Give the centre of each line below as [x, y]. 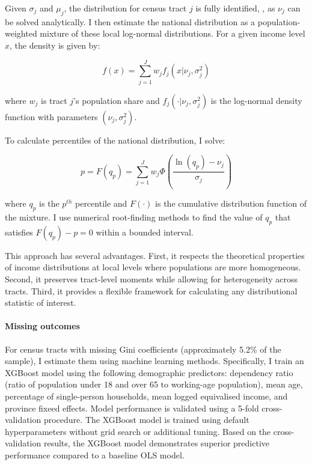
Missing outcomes [42, 326]
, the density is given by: [55, 45]
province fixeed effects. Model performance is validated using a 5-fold [132, 408]
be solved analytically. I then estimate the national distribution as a [130, 21]
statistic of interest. [41, 302]
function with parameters [51, 116]
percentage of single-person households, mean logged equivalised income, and [146, 396]
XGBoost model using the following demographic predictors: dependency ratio [149, 372]
